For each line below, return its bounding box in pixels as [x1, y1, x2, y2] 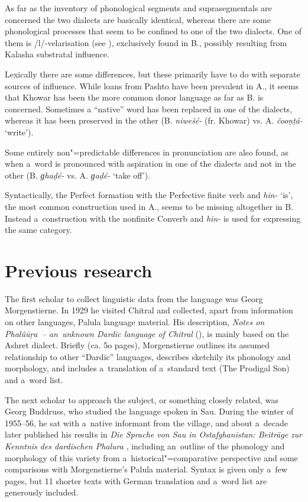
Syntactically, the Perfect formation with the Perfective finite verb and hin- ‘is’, [5, 189, 293, 201]
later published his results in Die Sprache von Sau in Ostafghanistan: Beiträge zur [5, 428, 303, 441]
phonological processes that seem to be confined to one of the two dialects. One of [5, 25, 302, 37]
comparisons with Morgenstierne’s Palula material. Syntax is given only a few [5, 463, 287, 475]
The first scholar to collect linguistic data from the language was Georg [5, 292, 263, 305]
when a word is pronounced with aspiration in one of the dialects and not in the [5, 157, 296, 170]
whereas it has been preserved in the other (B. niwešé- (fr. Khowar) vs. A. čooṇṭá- [5, 114, 303, 127]
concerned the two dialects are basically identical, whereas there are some [5, 13, 271, 25]
